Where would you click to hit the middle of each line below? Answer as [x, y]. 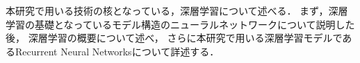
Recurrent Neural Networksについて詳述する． [117, 51]
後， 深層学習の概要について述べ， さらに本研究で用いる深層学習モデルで [174, 38]
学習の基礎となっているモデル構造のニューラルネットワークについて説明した [180, 24]
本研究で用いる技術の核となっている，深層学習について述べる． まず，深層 [177, 10]
